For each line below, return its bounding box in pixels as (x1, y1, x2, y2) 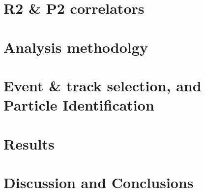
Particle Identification (3, 95, 154, 115)
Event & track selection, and (3, 75, 202, 95)
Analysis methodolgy (3, 37, 148, 57)
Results (3, 133, 55, 154)
